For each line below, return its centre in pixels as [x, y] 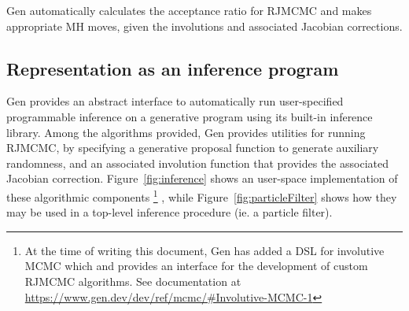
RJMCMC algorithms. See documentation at [133, 281]
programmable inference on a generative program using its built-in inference [190, 116]
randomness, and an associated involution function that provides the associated [197, 163]
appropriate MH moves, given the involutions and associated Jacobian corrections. [204, 26]
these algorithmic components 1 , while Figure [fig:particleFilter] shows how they [202, 195]
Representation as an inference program [173, 68]
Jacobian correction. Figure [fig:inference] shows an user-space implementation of [202, 178]
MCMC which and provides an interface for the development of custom [196, 266]
